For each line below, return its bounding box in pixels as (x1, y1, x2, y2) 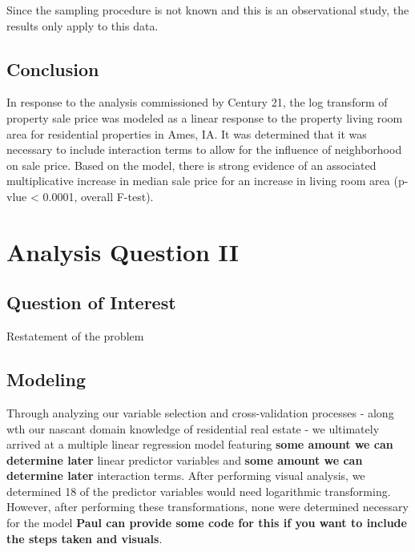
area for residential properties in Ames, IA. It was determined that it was (6, 125, 367, 142)
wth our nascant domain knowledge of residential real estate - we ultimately (6, 420, 380, 437)
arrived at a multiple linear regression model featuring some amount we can (6, 436, 393, 453)
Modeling (6, 367, 87, 392)
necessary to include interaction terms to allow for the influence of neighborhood (6, 141, 402, 158)
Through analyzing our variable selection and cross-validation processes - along (6, 404, 394, 421)
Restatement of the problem (6, 328, 144, 344)
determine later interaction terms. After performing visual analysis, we (6, 467, 365, 484)
